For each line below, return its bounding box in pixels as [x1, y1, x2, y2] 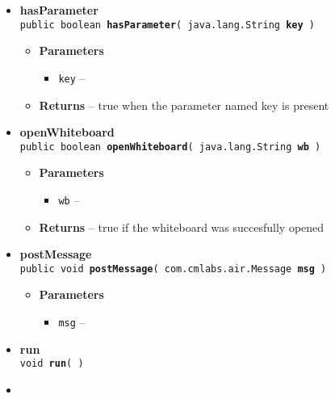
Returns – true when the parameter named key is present [39, 96, 329, 113]
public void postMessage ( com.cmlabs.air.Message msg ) [19, 262, 327, 275]
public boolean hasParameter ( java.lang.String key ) [19, 19, 315, 31]
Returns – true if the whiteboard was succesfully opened [39, 218, 325, 235]
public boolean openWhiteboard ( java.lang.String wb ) [19, 141, 321, 153]
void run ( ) [19, 358, 84, 370]
